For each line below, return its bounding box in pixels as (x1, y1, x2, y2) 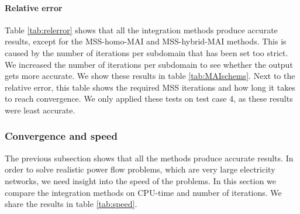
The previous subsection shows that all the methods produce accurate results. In (5, 151, 294, 164)
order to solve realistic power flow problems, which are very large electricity (5, 163, 275, 175)
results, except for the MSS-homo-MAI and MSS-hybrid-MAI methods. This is (5, 35, 287, 47)
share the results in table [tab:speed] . (5, 198, 137, 210)
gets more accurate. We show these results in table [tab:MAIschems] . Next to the (5, 70, 295, 82)
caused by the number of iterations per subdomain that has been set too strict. (5, 46, 288, 58)
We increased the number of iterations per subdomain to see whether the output (5, 58, 293, 70)
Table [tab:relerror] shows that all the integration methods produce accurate (5, 23, 278, 36)
